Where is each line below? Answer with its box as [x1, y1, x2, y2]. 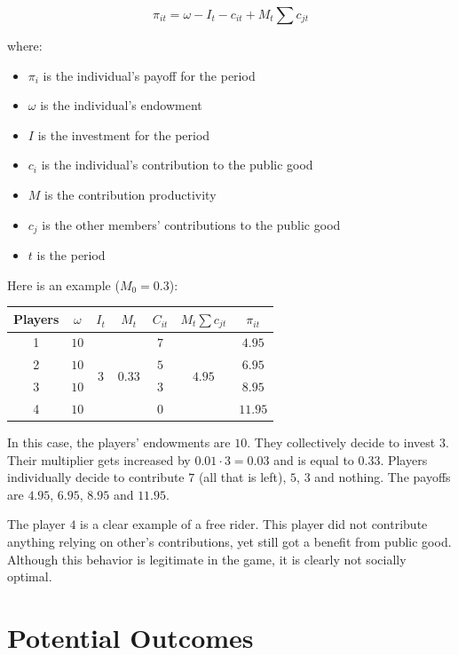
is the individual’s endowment [40, 96, 202, 114]
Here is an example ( [7, 275, 120, 294]
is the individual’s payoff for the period [43, 66, 256, 84]
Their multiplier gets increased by [7, 450, 191, 469]
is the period [36, 246, 106, 264]
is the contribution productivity [44, 185, 217, 203]
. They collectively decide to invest [247, 433, 436, 452]
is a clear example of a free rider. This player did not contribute [80, 515, 428, 533]
